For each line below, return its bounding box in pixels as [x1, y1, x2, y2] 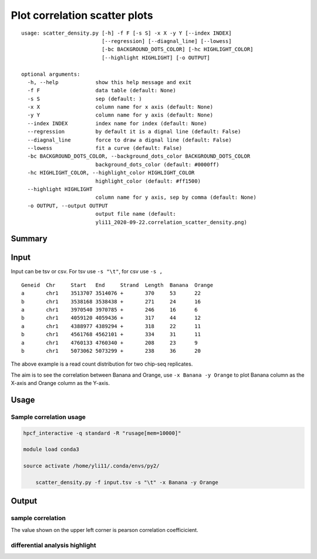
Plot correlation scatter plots [11, 9, 153, 22]
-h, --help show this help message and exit [27, 79, 192, 85]
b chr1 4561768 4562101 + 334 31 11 [21, 331, 201, 338]
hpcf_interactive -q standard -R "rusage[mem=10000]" [23, 430, 181, 436]
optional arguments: [21, 71, 80, 78]
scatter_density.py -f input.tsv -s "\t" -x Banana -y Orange [35, 479, 218, 486]
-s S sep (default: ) [27, 95, 142, 102]
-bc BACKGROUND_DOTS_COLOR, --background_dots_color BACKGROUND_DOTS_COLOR [27, 153, 251, 160]
